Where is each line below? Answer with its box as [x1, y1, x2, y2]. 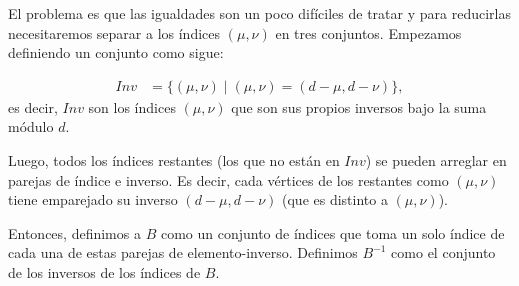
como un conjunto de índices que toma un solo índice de [160, 222, 505, 243]
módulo [8, 116, 54, 137]
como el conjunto [391, 242, 496, 263]
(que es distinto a [282, 189, 388, 210]
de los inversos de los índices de [8, 261, 201, 282]
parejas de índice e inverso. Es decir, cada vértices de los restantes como [8, 169, 449, 190]
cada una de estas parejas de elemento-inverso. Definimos [8, 242, 358, 263]
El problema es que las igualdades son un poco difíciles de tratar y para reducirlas [8, 3, 511, 23]
